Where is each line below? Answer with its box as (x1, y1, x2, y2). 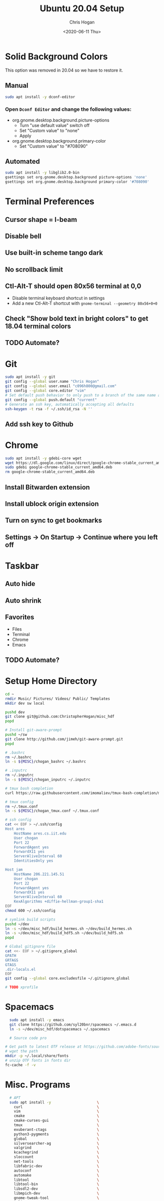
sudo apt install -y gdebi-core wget (5, 456, 82, 461)
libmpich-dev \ (14, 1191, 99, 1196)
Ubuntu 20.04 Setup (40, 3, 124, 14)
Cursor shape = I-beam (5, 215, 77, 223)
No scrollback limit (5, 265, 63, 273)
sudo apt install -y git (5, 374, 56, 380)
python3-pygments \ (14, 1131, 99, 1137)
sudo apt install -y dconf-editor (5, 94, 76, 99)
